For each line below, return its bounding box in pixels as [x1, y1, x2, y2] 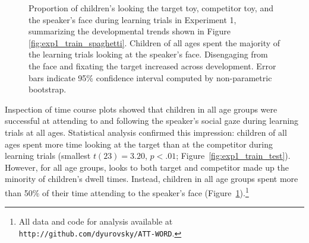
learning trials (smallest [5, 149, 91, 162]
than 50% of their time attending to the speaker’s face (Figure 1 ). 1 [5, 184, 249, 199]
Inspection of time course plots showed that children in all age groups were [5, 103, 278, 115]
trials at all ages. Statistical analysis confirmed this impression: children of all [5, 126, 287, 138]
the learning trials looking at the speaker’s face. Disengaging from [29, 48, 268, 60]
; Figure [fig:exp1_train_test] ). [176, 149, 291, 162]
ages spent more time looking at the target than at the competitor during [5, 138, 273, 150]
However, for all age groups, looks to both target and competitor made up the [5, 161, 289, 173]
